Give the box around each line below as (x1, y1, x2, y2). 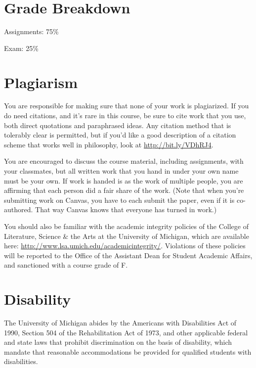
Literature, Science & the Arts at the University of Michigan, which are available (4, 230, 249, 241)
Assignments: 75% (4, 26, 59, 37)
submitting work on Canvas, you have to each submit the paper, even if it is (4, 194, 235, 205)
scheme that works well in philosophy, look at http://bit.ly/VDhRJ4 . (4, 139, 213, 149)
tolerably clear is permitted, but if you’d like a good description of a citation (4, 130, 236, 140)
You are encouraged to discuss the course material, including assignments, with (4, 156, 244, 166)
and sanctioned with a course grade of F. (4, 260, 128, 270)
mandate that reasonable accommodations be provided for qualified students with (4, 346, 252, 357)
